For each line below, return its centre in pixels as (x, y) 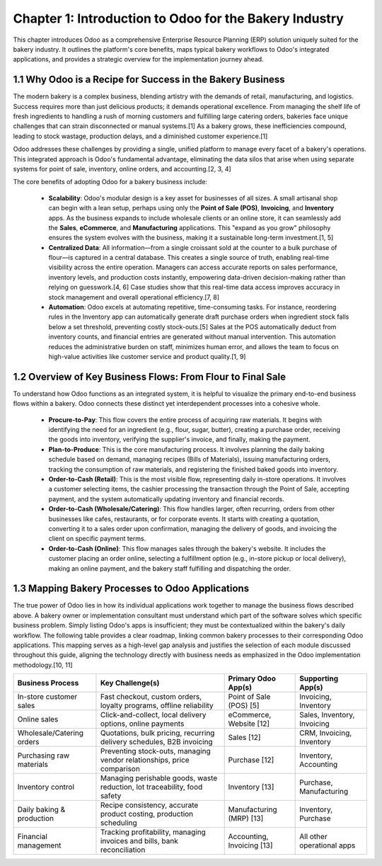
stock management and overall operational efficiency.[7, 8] (134, 297)
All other (314, 837)
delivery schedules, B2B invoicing (156, 742)
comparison (120, 769)
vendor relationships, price (145, 760)
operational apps (328, 845)
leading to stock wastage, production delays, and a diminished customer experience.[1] (140, 136)
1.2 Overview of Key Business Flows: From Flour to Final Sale (150, 376)
